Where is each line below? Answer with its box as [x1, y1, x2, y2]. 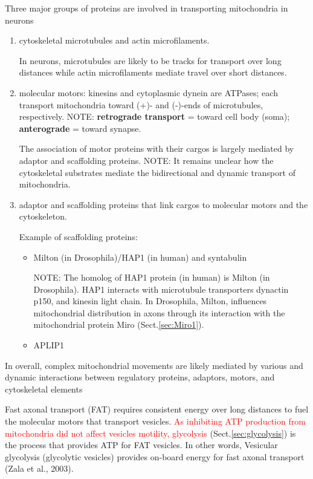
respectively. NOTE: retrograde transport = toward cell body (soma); [19, 110, 290, 123]
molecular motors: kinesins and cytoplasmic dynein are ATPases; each [19, 86, 278, 99]
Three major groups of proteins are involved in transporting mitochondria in [5, 2, 288, 14]
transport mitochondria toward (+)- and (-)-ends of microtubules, [19, 98, 263, 111]
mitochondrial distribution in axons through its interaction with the [33, 306, 285, 319]
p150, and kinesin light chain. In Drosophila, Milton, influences [33, 295, 267, 307]
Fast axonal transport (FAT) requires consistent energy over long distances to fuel [5, 403, 309, 415]
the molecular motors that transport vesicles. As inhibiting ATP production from [5, 415, 306, 428]
